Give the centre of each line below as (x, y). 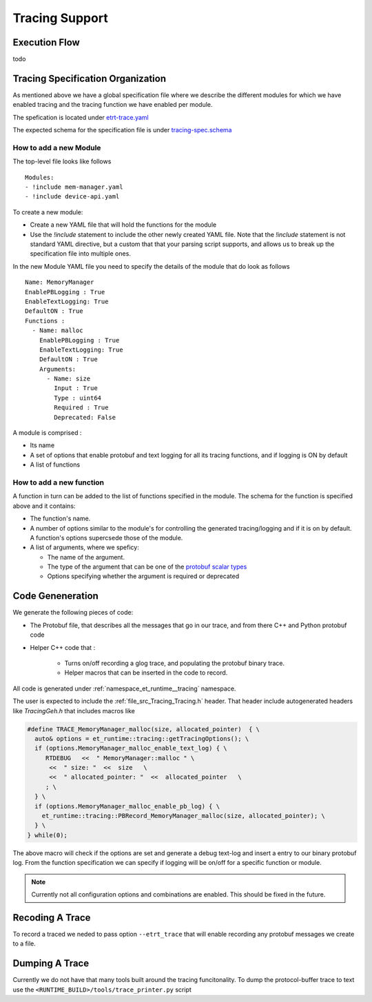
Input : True (76, 388)
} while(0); (48, 835)
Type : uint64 (78, 398)
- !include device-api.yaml (72, 197)
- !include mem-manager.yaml (74, 187)
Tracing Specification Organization (90, 78)
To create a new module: (48, 212)
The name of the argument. (86, 557)
